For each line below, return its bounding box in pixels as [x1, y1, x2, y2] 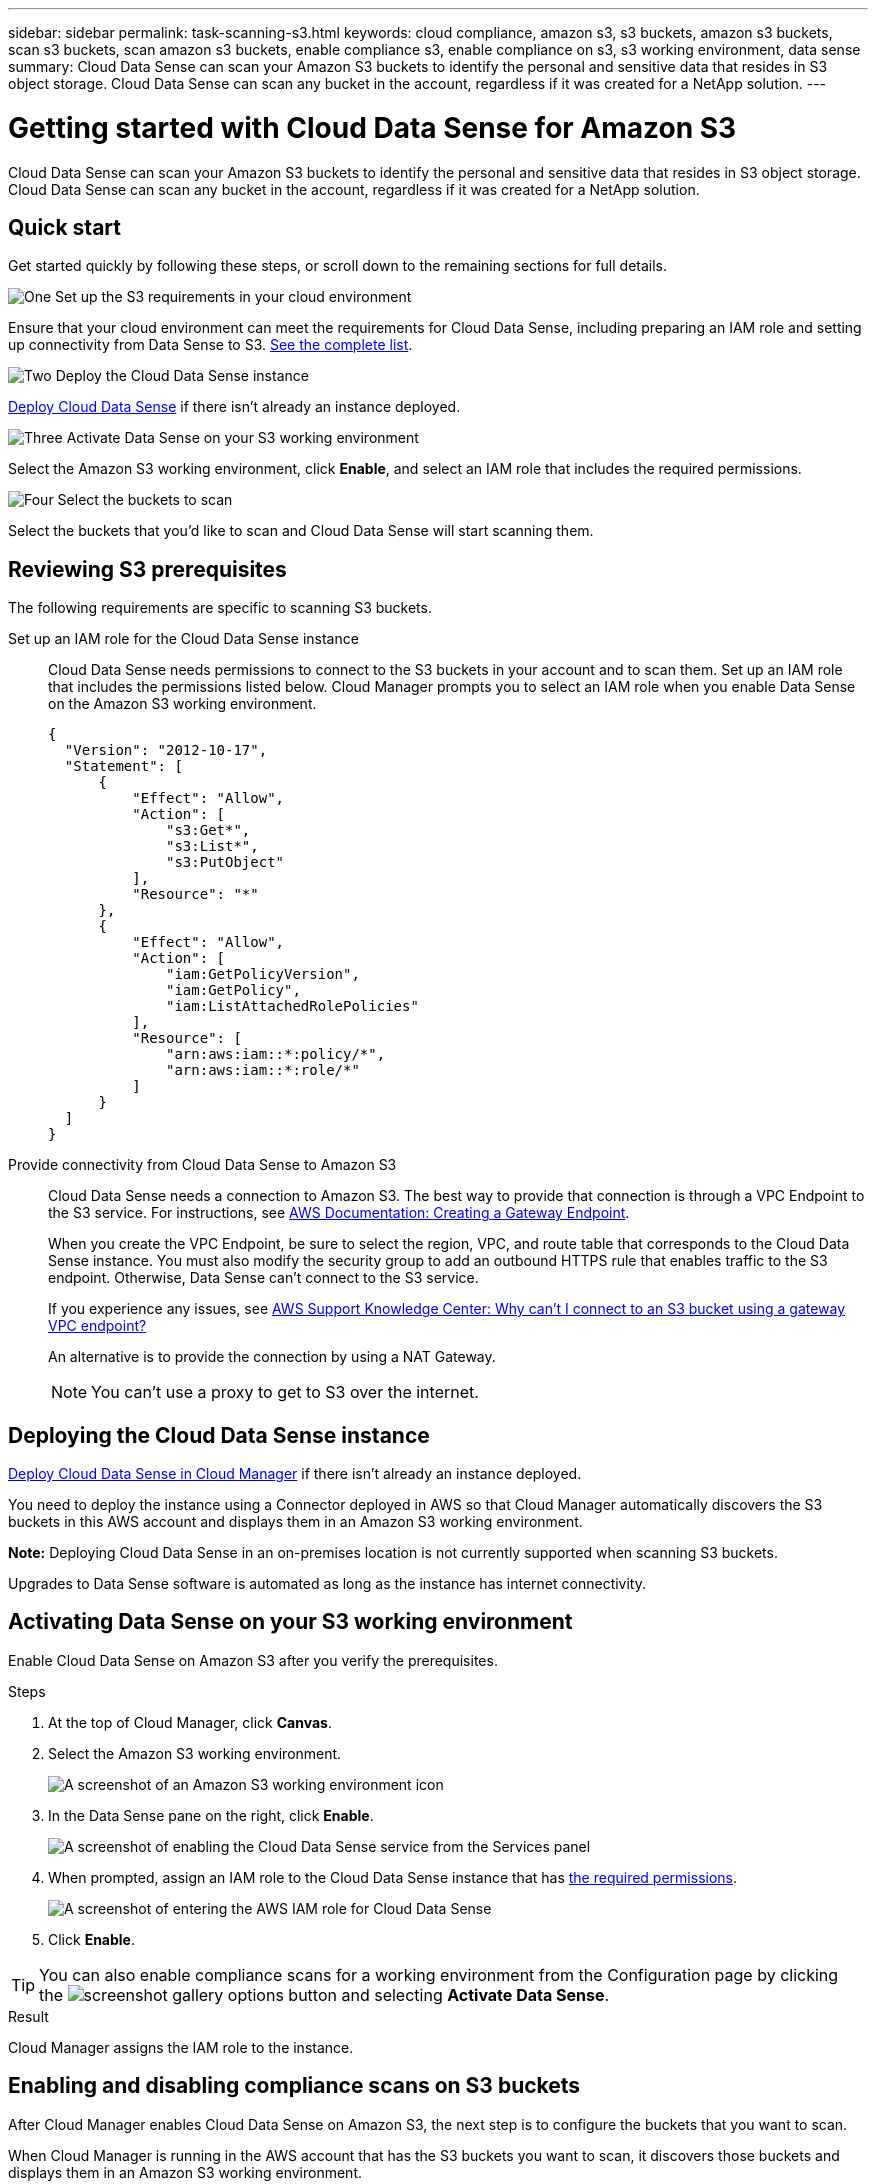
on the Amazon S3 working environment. [48, 695, 317, 713]
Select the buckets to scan [57, 491, 233, 509]
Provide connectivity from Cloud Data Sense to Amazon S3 [8, 1156, 397, 1174]
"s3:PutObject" [166, 854, 285, 871]
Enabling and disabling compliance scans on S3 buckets [8, 2073, 581, 2099]
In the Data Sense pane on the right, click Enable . [48, 1806, 374, 1824]
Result [8, 2007, 49, 2025]
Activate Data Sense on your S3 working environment [66, 429, 419, 447]
